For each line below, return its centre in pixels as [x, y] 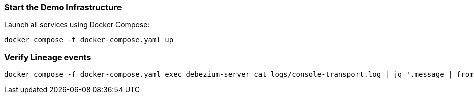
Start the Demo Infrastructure [63, 7]
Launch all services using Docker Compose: [77, 25]
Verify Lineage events [48, 57]
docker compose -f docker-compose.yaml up [89, 40]
